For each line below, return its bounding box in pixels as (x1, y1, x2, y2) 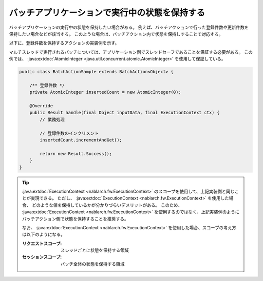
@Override (29, 103, 53, 109)
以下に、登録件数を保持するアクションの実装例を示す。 (9, 40, 119, 46)
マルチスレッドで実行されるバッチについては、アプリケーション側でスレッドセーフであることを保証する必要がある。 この (9, 49, 253, 55)
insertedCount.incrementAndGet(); (39, 137, 122, 142)
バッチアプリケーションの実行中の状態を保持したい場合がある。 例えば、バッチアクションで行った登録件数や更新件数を (9, 24, 249, 30)
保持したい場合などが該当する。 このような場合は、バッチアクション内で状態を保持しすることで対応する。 (9, 31, 224, 37)
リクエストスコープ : (22, 241, 62, 246)
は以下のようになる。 (22, 232, 65, 238)
